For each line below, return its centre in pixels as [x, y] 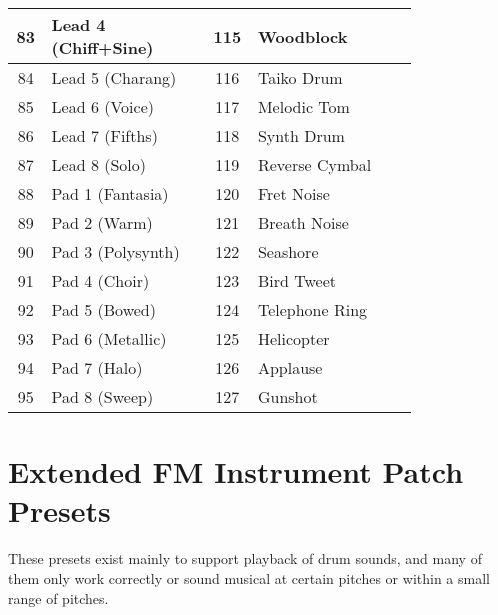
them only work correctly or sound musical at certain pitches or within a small [249, 577]
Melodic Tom [303, 106]
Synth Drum [301, 135]
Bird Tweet [296, 280]
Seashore [288, 251]
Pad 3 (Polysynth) [115, 251]
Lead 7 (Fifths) [104, 135]
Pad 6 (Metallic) [109, 338]
